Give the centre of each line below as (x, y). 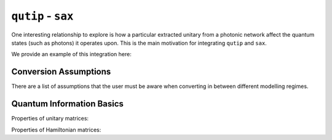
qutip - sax (42, 16)
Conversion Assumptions (61, 72)
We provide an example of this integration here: (71, 54)
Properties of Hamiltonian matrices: (56, 130)
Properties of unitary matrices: (50, 119)
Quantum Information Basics (68, 104)
